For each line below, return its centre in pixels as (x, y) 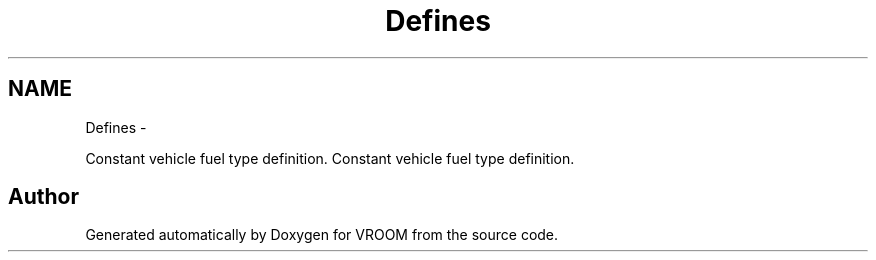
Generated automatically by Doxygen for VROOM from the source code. (322, 235)
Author (43, 197)
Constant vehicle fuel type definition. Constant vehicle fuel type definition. (330, 158)
